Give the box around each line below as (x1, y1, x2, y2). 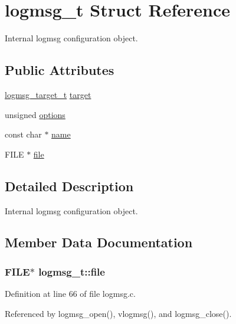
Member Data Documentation (5, 233, 193, 251)
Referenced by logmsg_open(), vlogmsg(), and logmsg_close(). (5, 307, 232, 319)
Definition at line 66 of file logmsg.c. (5, 287, 136, 300)
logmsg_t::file (38, 264, 105, 279)
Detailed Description (5, 176, 134, 195)
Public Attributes (5, 61, 114, 79)
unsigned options (5, 108, 65, 120)
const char (5, 128, 42, 140)
